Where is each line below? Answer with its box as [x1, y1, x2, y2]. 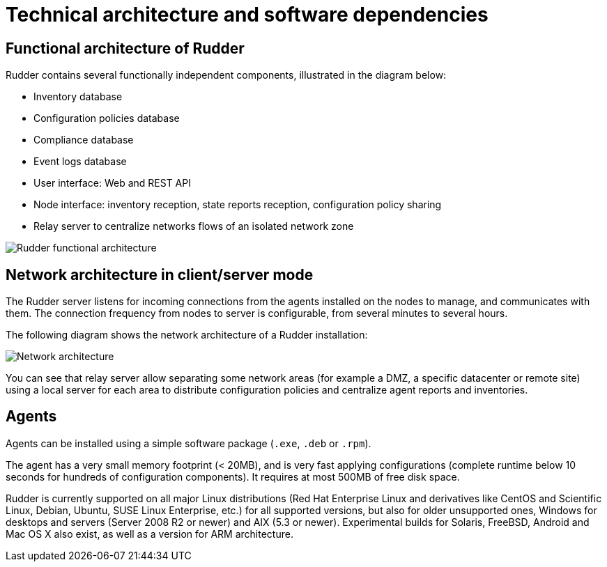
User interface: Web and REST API [33, 177, 191, 189]
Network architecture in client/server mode [6, 265, 314, 283]
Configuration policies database [33, 112, 180, 125]
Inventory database [33, 91, 123, 103]
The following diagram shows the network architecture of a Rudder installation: [6, 329, 368, 341]
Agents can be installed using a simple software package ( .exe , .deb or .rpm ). [6, 437, 371, 449]
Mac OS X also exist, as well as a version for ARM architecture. [6, 527, 293, 540]
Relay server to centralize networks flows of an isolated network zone [33, 220, 354, 233]
